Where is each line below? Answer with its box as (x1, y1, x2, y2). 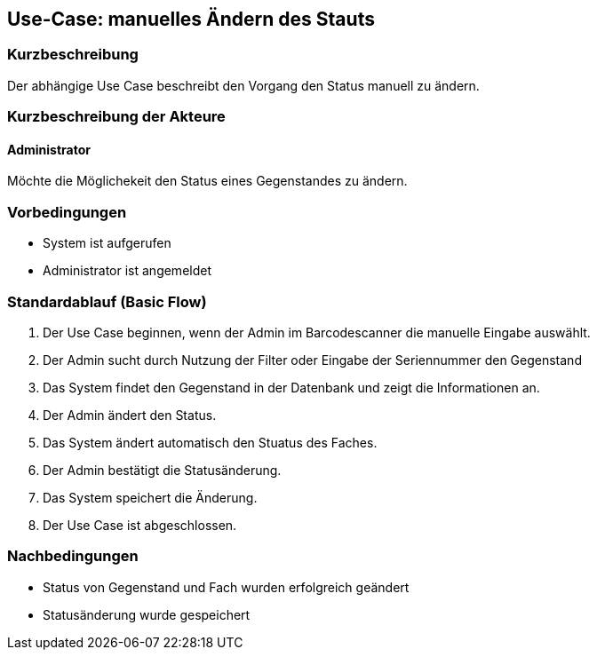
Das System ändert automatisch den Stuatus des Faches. (43, 434, 378, 450)
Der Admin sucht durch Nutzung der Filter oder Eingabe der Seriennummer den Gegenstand (43, 352, 582, 368)
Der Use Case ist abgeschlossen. (43, 517, 237, 533)
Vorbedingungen (7, 202, 127, 221)
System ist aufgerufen (43, 235, 171, 251)
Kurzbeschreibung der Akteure (7, 107, 226, 126)
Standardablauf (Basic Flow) (7, 292, 207, 311)
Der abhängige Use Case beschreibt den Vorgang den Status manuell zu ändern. (7, 77, 480, 93)
